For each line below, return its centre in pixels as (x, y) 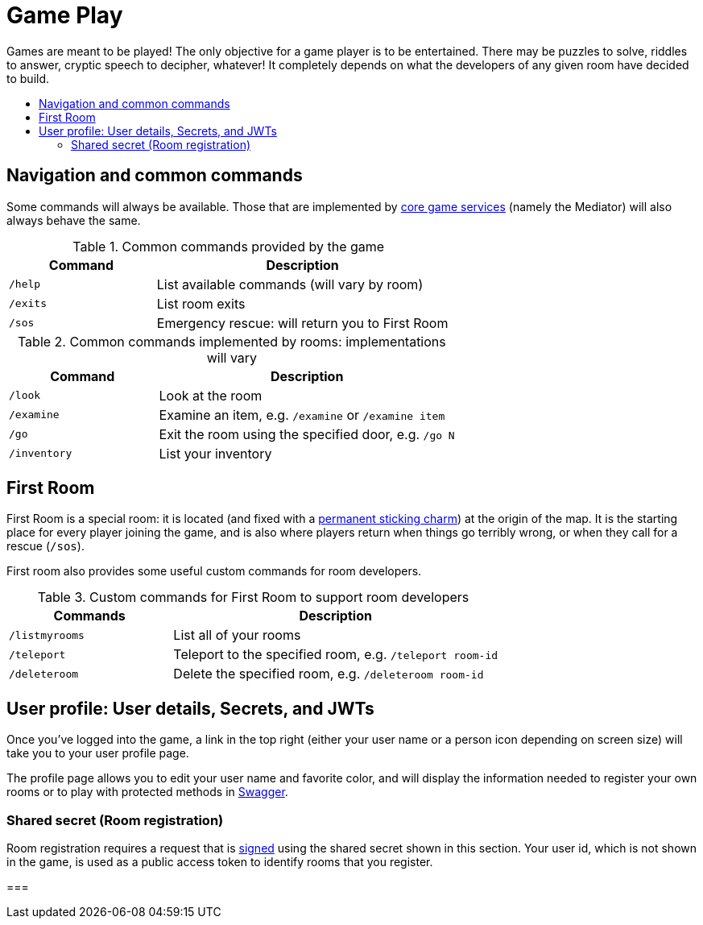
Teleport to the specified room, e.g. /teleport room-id (336, 655)
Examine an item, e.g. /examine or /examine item (302, 415)
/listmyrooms (47, 635)
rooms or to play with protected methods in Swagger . (147, 792)
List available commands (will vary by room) (290, 284)
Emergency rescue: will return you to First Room (302, 323)
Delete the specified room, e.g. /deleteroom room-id (329, 674)
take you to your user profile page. (98, 753)
